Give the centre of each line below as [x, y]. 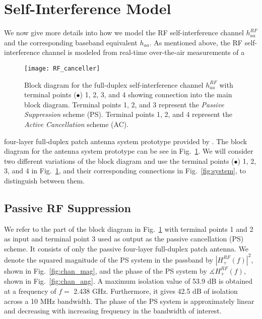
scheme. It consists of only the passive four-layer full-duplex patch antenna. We [126, 248]
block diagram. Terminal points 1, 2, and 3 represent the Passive [124, 104]
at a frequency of [30, 291]
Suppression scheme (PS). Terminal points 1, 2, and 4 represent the [128, 114]
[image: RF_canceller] [62, 68]
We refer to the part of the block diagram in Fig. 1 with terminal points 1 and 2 [129, 229]
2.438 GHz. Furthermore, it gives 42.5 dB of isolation [156, 291]
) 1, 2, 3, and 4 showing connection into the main [156, 94]
